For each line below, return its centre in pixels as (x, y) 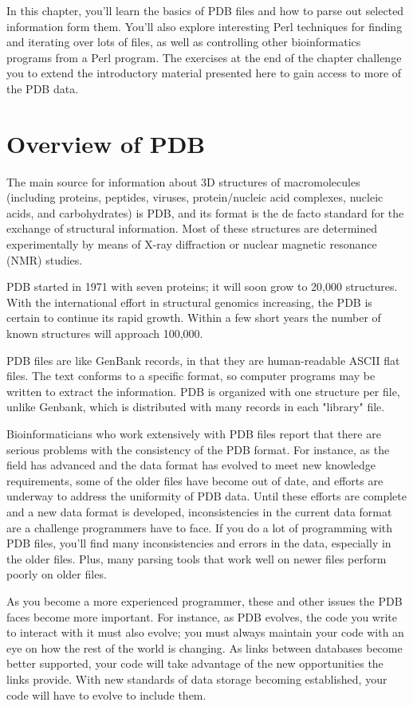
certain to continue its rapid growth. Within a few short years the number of (194, 318)
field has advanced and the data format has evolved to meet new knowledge (191, 465)
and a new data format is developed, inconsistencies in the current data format (199, 511)
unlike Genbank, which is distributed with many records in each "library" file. (196, 407)
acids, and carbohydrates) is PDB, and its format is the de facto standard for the (205, 212)
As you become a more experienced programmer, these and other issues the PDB (205, 600)
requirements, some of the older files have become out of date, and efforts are (195, 480)
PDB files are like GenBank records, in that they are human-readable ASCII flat (203, 360)
